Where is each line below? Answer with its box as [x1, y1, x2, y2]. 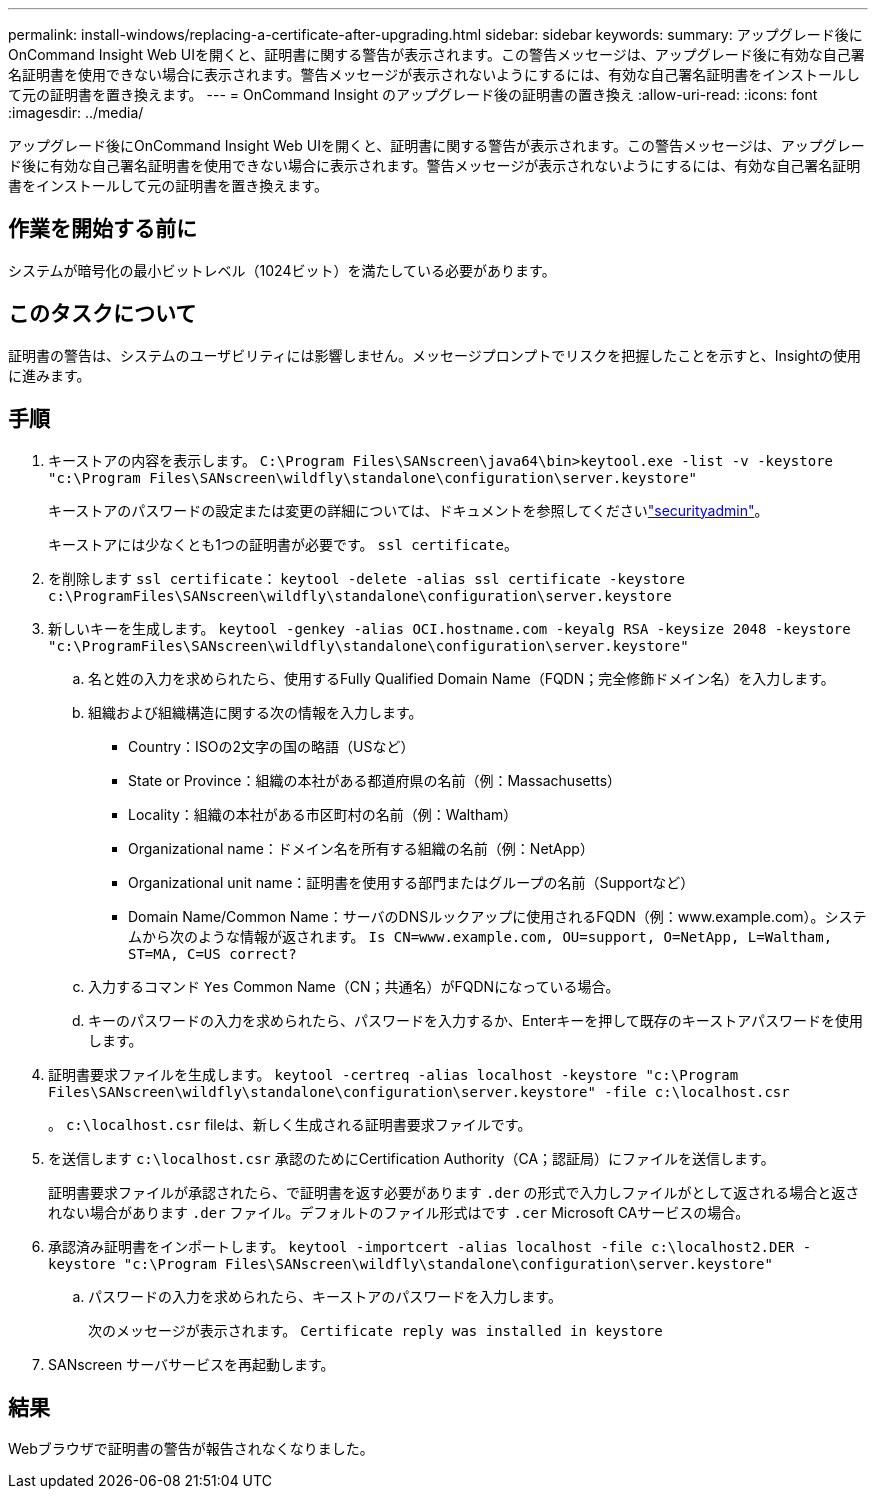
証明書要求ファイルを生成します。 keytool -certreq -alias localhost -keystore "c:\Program [48, 1065, 739, 1083]
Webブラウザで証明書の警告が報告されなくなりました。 [8, 1440, 374, 1458]
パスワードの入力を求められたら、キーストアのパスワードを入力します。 [88, 1287, 562, 1305]
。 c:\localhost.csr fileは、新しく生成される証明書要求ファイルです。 [48, 1115, 532, 1133]
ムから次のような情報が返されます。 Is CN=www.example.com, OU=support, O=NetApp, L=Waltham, [128, 927, 833, 945]
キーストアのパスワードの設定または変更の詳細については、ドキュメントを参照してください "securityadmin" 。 [48, 501, 769, 519]
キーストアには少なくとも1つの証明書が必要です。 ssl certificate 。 [48, 535, 518, 553]
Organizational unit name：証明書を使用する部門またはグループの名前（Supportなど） [128, 873, 695, 891]
